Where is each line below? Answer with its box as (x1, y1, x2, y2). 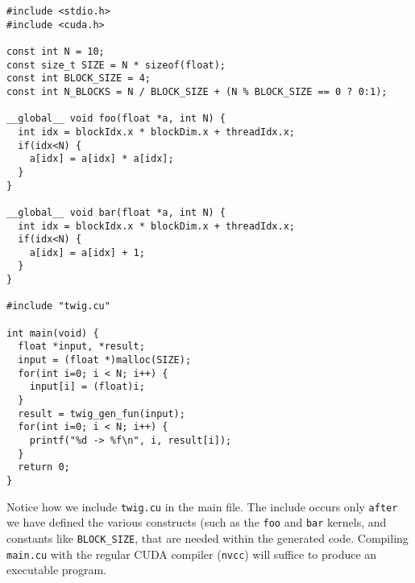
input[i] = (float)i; (29, 381, 145, 393)
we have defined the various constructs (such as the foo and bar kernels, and (6, 514, 387, 531)
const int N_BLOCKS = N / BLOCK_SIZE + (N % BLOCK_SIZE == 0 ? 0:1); (6, 85, 388, 97)
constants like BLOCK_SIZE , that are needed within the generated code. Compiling (6, 529, 409, 546)
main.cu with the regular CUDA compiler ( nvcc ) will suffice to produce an (6, 545, 377, 562)
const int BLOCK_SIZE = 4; (6, 72, 151, 85)
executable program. (6, 561, 107, 578)
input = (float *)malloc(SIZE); (18, 354, 192, 366)
